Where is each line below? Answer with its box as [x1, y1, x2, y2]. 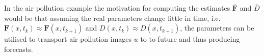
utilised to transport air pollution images [4, 34, 132, 44]
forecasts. [4, 43, 33, 54]
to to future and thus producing [140, 34, 240, 44]
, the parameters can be [180, 22, 254, 33]
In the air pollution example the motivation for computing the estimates [4, 3, 230, 13]
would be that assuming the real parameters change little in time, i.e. [4, 12, 221, 23]
